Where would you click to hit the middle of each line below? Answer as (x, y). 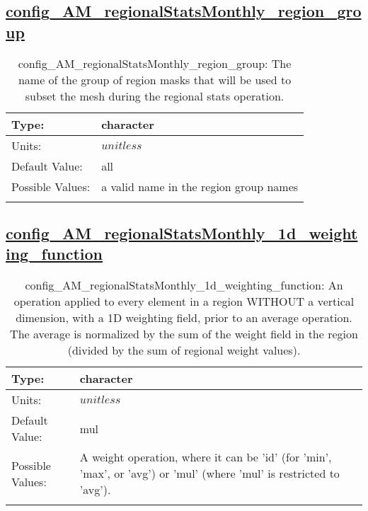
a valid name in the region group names (200, 186)
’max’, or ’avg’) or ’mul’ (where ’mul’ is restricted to (209, 473)
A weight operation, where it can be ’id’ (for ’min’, (206, 457)
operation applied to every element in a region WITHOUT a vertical (184, 302)
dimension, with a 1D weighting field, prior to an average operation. (184, 318)
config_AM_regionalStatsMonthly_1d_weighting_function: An (184, 285)
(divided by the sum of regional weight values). (184, 350)
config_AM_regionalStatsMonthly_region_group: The (155, 63)
